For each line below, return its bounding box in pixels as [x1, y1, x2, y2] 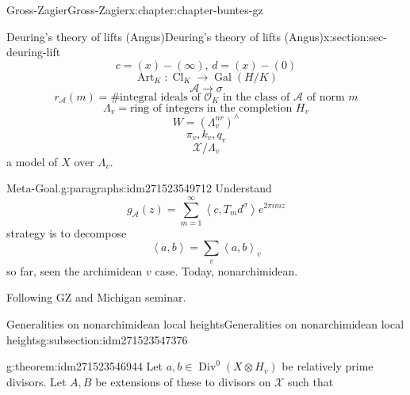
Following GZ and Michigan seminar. [6, 289, 186, 306]
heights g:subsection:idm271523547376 [6, 331, 188, 348]
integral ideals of [120, 91, 201, 103]
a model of [6, 153, 58, 169]
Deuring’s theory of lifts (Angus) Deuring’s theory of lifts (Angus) [6, 28, 324, 44]
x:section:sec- [324, 28, 387, 44]
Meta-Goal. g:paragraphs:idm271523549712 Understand [6, 180, 272, 196]
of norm [306, 91, 345, 103]
